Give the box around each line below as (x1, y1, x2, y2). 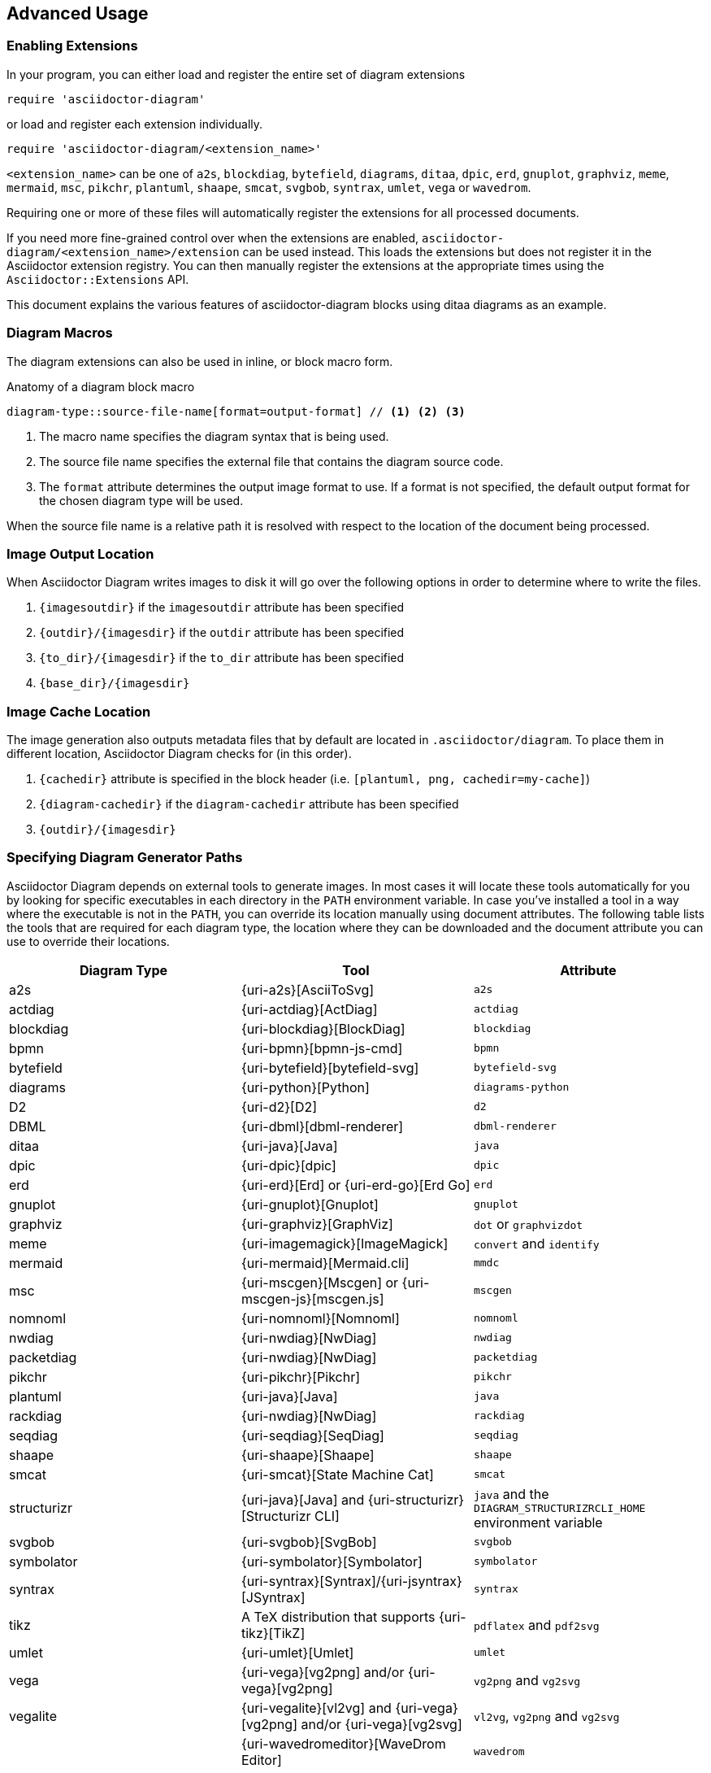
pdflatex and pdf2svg (473, 1616, 600, 1633)
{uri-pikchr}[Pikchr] (241, 1368, 361, 1385)
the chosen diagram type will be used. (39, 493, 244, 508)
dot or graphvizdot (473, 1215, 583, 1232)
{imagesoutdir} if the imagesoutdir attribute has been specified (39, 600, 405, 615)
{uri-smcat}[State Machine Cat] (241, 1466, 434, 1483)
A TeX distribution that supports (241, 1608, 436, 1625)
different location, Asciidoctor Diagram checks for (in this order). (7, 747, 352, 761)
